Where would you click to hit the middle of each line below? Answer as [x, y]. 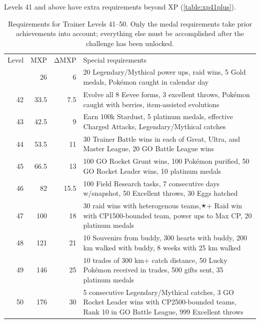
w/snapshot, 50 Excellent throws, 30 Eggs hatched [160, 193]
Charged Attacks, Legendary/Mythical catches [154, 126]
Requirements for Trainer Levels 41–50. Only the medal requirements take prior [130, 23]
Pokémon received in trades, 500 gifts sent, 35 [153, 270]
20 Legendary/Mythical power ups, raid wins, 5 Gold [164, 72]
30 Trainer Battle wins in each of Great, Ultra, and [162, 138]
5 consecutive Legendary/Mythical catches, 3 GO [158, 292]
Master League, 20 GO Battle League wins [148, 148]
